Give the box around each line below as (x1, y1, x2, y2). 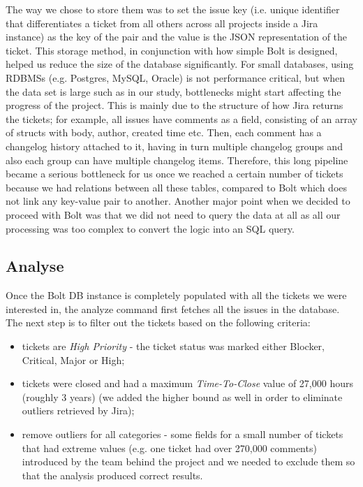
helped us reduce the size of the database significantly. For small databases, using (6, 57, 354, 71)
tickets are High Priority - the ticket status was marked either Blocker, (22, 339, 325, 354)
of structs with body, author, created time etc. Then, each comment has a (6, 125, 322, 140)
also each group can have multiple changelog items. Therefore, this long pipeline (6, 152, 348, 167)
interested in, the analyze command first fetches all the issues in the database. (6, 301, 340, 316)
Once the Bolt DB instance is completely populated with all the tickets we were (6, 288, 347, 303)
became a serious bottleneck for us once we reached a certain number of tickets (6, 166, 343, 181)
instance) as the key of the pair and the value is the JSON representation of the (6, 29, 348, 44)
